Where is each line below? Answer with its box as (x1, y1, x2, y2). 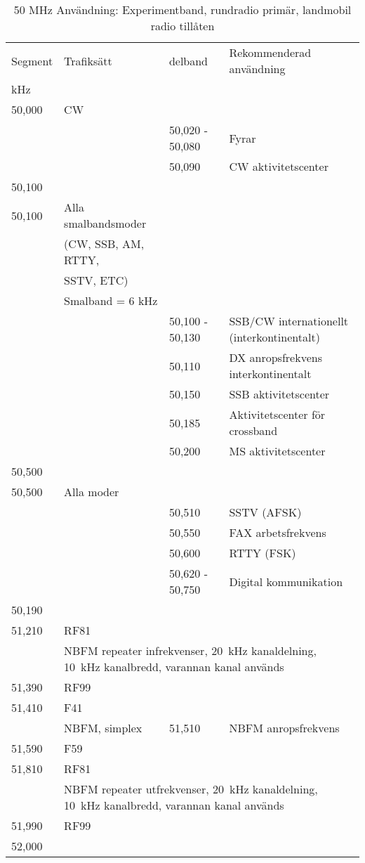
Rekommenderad (229, 44, 312, 60)
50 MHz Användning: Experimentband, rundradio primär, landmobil (13, 1, 352, 18)
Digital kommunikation (229, 573, 343, 590)
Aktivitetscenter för (229, 406, 326, 422)
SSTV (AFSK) (229, 504, 302, 520)
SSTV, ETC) (64, 272, 128, 288)
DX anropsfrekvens (229, 349, 322, 365)
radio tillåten (150, 18, 215, 34)
